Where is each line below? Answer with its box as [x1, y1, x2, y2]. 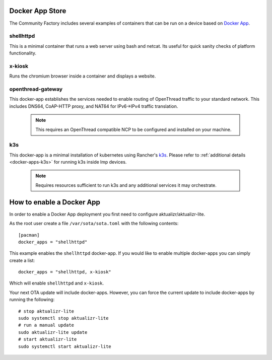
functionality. [9, 50, 37, 56]
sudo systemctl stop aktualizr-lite [18, 315, 109, 321]
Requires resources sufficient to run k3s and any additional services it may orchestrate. [35, 182, 217, 188]
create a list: [9, 257, 35, 263]
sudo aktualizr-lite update [18, 329, 88, 335]
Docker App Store [9, 7, 66, 15]
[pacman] [18, 232, 40, 238]
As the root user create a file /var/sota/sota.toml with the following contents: [9, 221, 179, 227]
